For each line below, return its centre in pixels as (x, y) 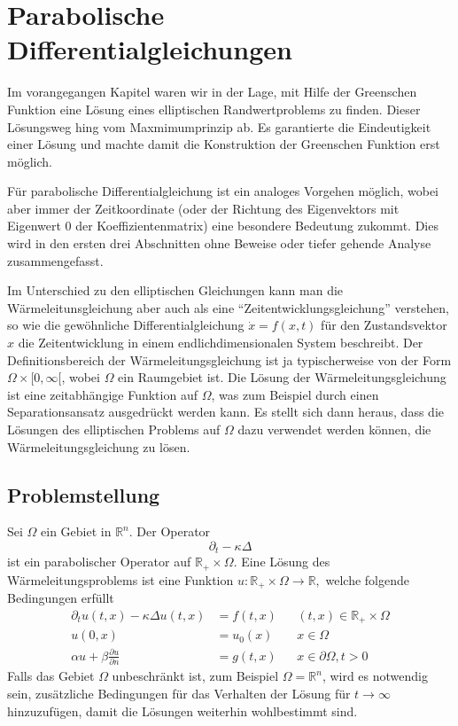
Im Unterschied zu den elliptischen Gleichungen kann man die (175, 290)
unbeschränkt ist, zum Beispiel (195, 676)
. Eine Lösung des (282, 562)
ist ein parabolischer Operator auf (99, 562)
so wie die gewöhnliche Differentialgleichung (126, 325)
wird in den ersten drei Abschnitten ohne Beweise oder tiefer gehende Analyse (219, 243)
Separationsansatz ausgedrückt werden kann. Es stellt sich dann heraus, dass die (225, 412)
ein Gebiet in (76, 531)
